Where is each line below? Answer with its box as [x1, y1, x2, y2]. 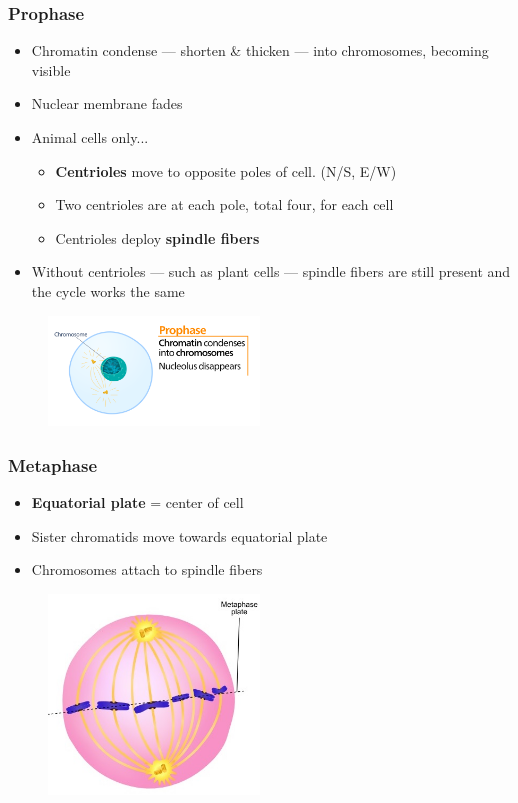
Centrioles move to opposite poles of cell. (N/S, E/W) [55, 160, 397, 181]
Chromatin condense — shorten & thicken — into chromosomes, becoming [31, 40, 489, 61]
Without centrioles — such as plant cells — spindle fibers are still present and [31, 261, 511, 282]
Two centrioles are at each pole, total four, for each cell [55, 194, 394, 215]
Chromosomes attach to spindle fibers [31, 559, 263, 580]
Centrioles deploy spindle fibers [55, 227, 260, 248]
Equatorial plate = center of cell [31, 492, 244, 513]
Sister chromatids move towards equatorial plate [31, 525, 328, 546]
